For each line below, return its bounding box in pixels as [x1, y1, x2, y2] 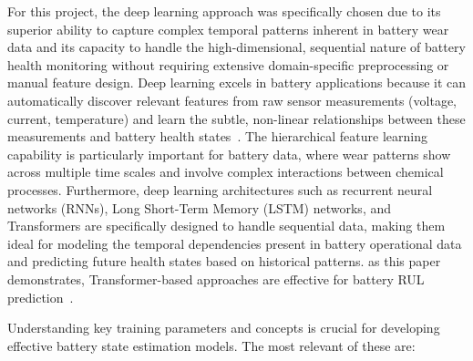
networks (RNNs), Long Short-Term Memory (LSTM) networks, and [7, 198, 392, 217]
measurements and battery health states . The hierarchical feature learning [7, 127, 427, 146]
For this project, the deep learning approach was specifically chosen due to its [7, 2, 441, 20]
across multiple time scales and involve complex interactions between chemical [7, 162, 444, 181]
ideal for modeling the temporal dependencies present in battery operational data [7, 233, 462, 253]
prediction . [7, 287, 74, 306]
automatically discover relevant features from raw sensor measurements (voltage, [7, 90, 458, 109]
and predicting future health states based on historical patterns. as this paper [7, 252, 441, 271]
